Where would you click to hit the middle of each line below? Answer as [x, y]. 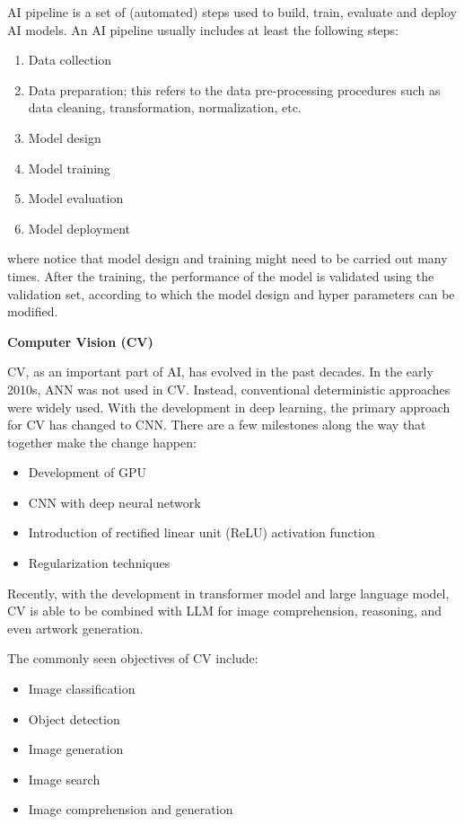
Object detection [74, 718]
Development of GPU [87, 472]
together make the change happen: [102, 442]
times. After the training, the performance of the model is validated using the [221, 275]
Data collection [70, 60]
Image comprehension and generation [131, 809]
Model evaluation [76, 198]
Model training [69, 168]
